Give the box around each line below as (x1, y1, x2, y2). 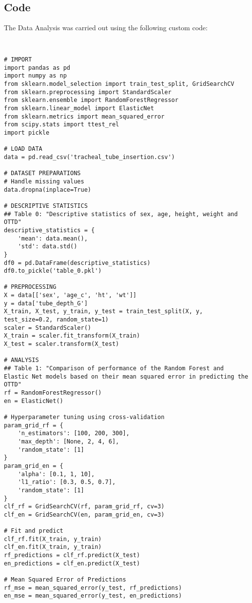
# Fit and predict (4, 527, 63, 535)
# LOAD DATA (4, 145, 42, 153)
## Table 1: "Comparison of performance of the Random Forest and (4, 365, 224, 372)
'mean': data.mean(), (18, 235, 88, 242)
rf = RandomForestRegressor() (4, 389, 102, 397)
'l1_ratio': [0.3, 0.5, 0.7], (18, 479, 116, 486)
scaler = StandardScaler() (4, 324, 91, 331)
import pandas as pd (4, 64, 71, 71)
